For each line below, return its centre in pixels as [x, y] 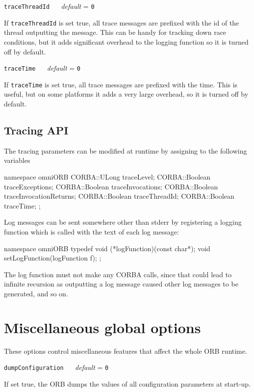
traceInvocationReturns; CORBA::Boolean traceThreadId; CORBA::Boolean [119, 196]
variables [17, 160]
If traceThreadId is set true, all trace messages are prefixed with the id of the [122, 22]
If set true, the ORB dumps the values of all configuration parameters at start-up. [127, 383]
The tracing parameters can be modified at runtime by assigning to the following [126, 150]
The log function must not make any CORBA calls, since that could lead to [118, 274]
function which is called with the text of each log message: [91, 231]
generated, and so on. [36, 293]
